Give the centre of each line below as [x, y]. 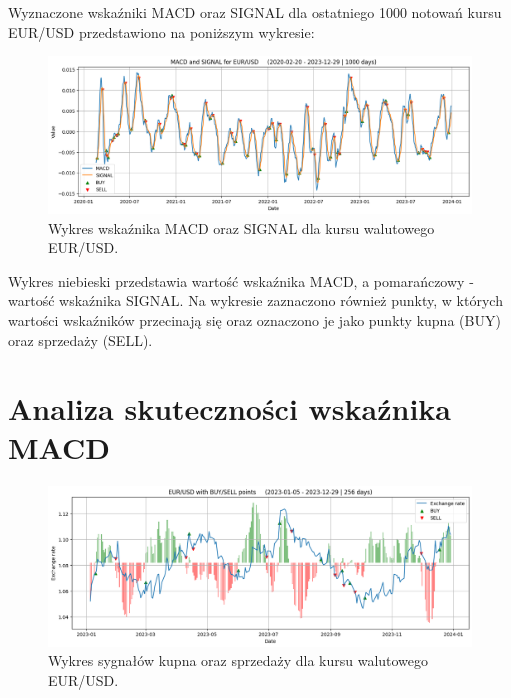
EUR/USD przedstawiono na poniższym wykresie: [161, 31]
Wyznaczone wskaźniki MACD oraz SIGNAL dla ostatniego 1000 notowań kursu [255, 12]
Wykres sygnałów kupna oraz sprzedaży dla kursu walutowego [238, 660]
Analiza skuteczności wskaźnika [229, 408]
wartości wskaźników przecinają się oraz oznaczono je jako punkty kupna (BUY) [254, 319]
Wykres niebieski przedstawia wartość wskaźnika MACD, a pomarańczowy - [241, 280]
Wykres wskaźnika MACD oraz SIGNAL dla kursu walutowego [241, 227]
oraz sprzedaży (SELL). [80, 339]
